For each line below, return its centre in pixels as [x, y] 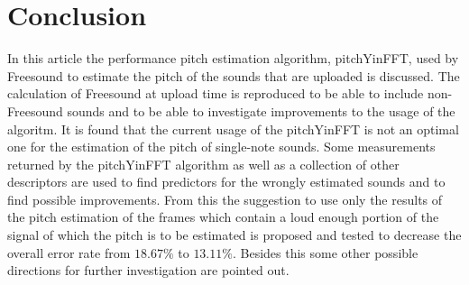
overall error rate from [69, 252]
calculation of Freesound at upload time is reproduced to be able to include [216, 93]
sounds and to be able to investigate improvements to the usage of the [261, 110]
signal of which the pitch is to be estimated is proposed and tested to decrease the [234, 235]
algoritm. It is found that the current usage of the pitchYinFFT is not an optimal [233, 129]
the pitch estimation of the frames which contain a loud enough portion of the [223, 217]
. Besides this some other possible [325, 252]
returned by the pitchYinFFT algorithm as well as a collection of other [203, 164]
